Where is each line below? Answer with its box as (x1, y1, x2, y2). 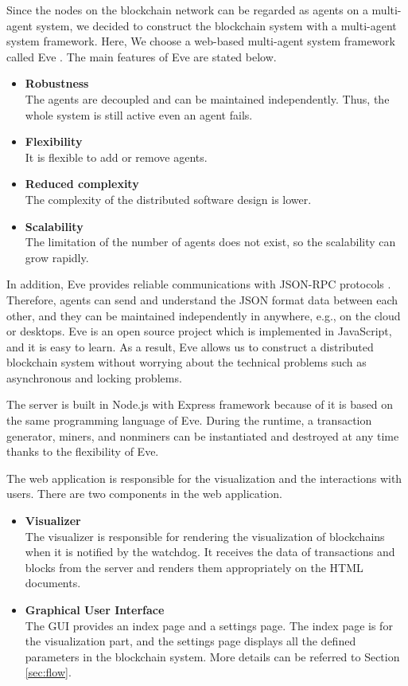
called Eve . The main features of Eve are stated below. (6, 48, 277, 65)
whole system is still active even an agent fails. (25, 106, 253, 123)
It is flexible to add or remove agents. (25, 148, 208, 165)
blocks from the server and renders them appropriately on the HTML (25, 559, 363, 575)
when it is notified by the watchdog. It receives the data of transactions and (25, 543, 395, 560)
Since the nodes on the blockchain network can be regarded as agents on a (6, 2, 368, 18)
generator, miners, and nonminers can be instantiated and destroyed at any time (6, 427, 399, 444)
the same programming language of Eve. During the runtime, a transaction (6, 412, 372, 429)
